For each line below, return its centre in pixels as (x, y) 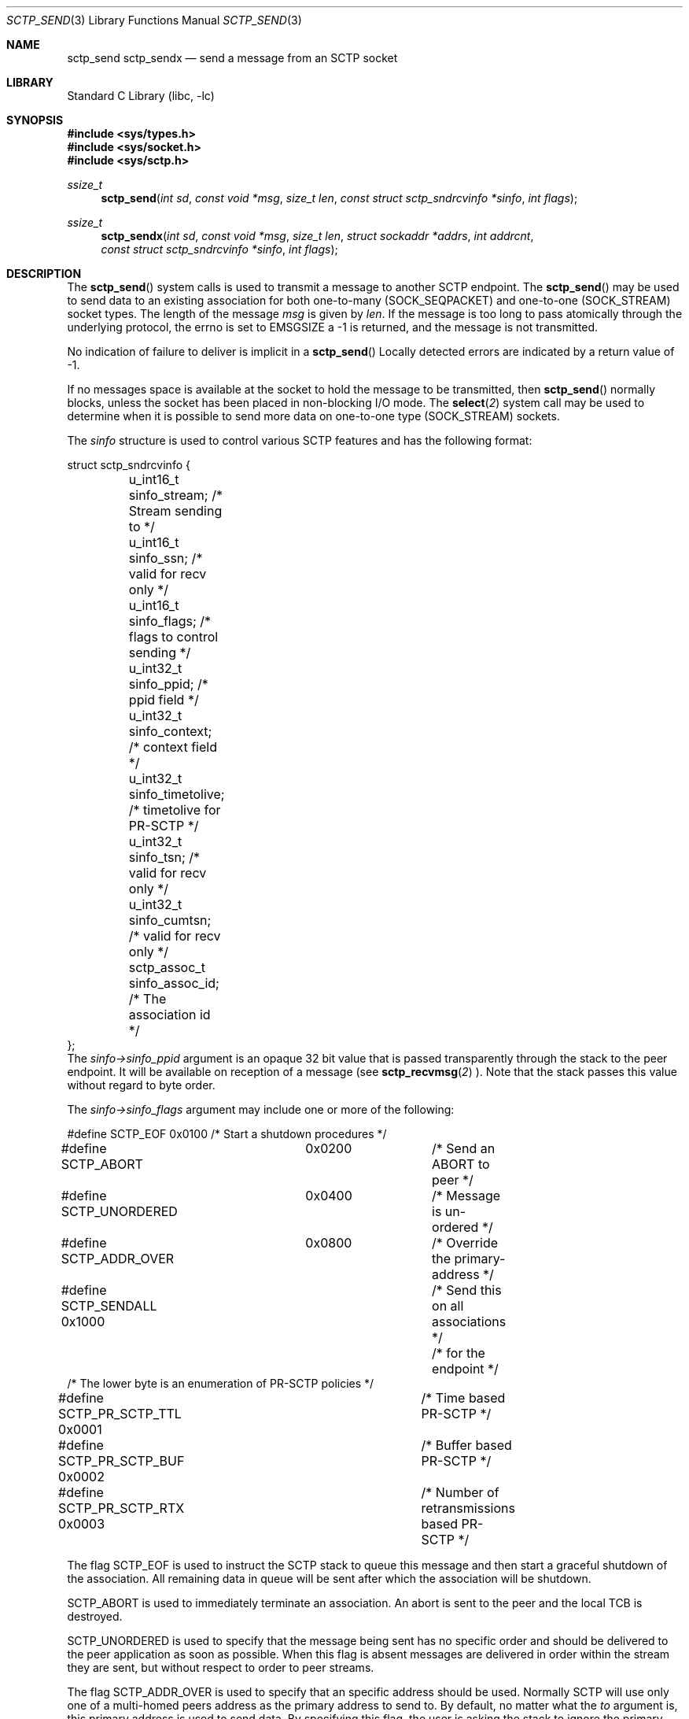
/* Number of (460, 1492)
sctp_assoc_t (167, 967)
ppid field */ (164, 700)
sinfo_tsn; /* (164, 857)
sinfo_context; (170, 731)
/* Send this (467, 1290)
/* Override (465, 1243)
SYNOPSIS (35, 120)
